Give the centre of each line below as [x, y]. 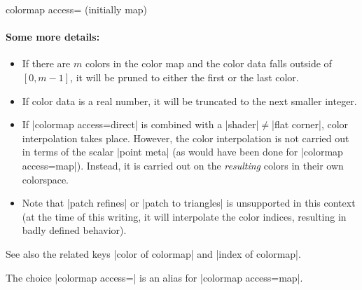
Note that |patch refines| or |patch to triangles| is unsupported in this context [189, 203]
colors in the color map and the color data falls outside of [208, 63]
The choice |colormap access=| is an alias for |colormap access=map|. [154, 277]
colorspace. [46, 179]
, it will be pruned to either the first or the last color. [185, 77]
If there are [46, 63]
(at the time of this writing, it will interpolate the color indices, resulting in [184, 216]
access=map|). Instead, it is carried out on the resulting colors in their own [183, 165]
